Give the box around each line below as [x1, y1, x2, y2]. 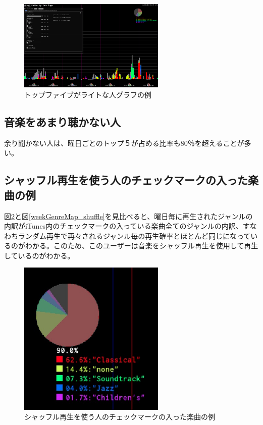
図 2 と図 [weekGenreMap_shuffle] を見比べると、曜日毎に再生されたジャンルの [4, 210, 253, 221]
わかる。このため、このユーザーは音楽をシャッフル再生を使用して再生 [25, 240, 258, 251]
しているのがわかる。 [4, 250, 75, 260]
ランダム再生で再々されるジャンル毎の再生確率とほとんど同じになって [18, 230, 251, 241]
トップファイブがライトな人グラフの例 [24, 89, 151, 99]
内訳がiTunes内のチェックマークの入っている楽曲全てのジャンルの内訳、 [4, 221, 243, 231]
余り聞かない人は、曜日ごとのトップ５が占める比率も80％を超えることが [4, 137, 244, 148]
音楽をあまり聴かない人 [4, 114, 121, 129]
